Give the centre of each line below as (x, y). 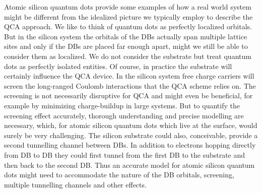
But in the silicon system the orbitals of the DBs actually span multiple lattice (126, 36)
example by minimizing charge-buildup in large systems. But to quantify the (122, 105)
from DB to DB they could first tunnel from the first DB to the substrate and (125, 154)
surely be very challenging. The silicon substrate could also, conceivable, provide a (131, 135)
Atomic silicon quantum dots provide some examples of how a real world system (128, 7)
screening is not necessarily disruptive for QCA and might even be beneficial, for (128, 95)
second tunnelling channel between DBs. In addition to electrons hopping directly (130, 145)
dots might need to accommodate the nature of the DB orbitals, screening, (119, 175)
